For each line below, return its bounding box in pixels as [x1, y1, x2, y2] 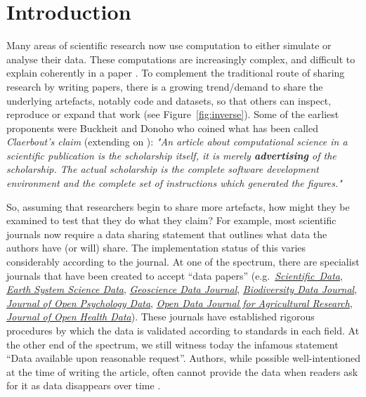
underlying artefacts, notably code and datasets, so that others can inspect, [6, 93, 332, 108]
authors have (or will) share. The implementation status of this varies [6, 240, 306, 255]
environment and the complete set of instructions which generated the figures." [6, 176, 342, 190]
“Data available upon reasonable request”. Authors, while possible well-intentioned [6, 351, 360, 365]
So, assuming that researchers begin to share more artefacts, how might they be [6, 199, 350, 214]
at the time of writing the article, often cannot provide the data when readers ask [6, 364, 358, 379]
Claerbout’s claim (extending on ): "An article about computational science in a [6, 134, 348, 149]
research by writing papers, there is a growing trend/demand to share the [6, 79, 323, 93]
